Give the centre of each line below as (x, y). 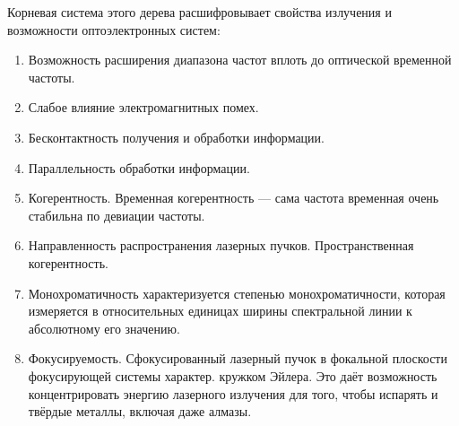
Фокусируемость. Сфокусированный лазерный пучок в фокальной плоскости (238, 358)
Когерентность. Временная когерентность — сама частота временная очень (234, 198)
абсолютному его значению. (104, 328)
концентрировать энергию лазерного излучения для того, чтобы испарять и (233, 393)
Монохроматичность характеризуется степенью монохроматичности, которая (237, 293)
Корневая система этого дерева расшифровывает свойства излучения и (199, 12)
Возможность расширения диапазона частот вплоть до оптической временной (240, 60)
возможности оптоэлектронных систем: (114, 29)
